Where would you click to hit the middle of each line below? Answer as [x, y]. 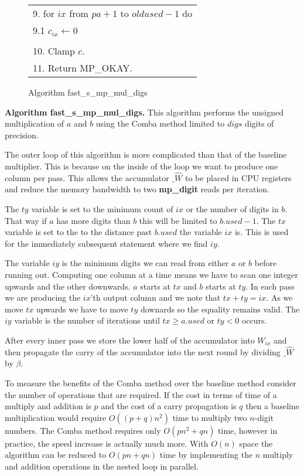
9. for [44, 13]
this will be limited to [178, 220]
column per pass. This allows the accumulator [87, 177]
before [266, 263]
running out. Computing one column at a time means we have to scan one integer [151, 274]
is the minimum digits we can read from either [145, 263]
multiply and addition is [48, 406]
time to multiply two [210, 417]
